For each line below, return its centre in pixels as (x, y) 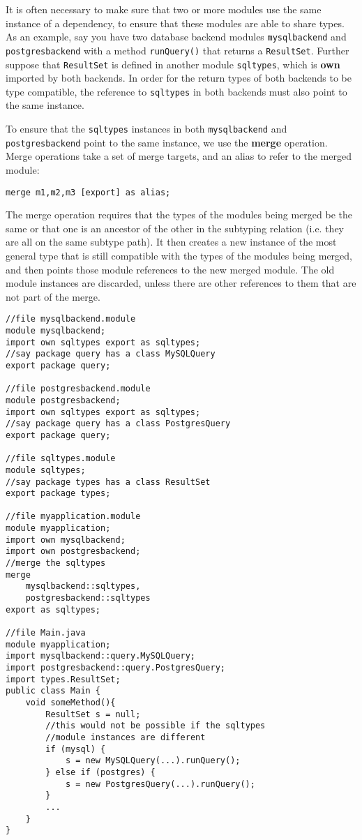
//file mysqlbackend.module (71, 319)
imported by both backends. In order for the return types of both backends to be (179, 78)
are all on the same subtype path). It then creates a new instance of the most (171, 242)
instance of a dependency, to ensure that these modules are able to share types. (175, 23)
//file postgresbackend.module (78, 389)
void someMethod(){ (70, 702)
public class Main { (53, 691)
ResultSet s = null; (93, 714)
